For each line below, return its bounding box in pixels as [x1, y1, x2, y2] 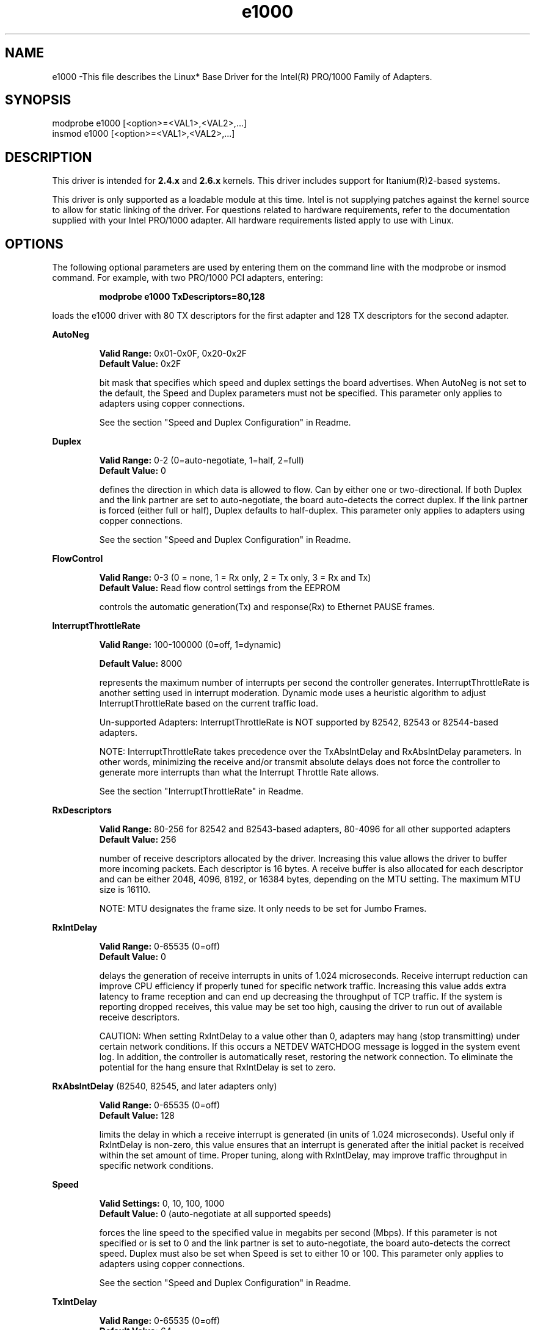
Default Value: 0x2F [99, 358, 181, 369]
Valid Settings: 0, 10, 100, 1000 [99, 1198, 225, 1209]
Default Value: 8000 [99, 658, 183, 669]
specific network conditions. [99, 1160, 214, 1171]
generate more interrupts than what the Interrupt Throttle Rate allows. [99, 767, 379, 778]
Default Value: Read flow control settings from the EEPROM [99, 583, 340, 594]
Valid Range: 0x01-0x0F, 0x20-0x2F [99, 348, 247, 359]
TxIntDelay [52, 1296, 97, 1307]
